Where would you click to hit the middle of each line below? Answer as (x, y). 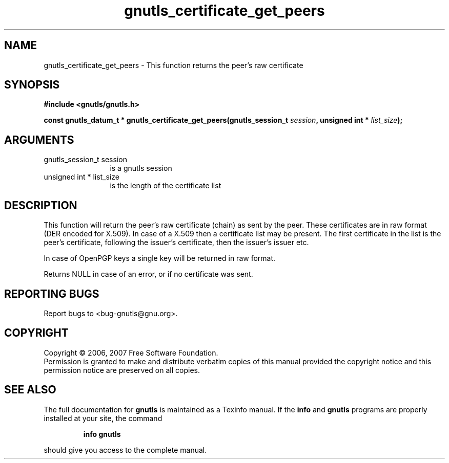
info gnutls (102, 434)
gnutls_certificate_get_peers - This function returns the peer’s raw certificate (174, 65)
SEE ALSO (30, 390)
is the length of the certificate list (166, 186)
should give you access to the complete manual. (125, 450)
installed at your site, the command (103, 418)
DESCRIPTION (41, 205)
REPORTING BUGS (52, 294)
